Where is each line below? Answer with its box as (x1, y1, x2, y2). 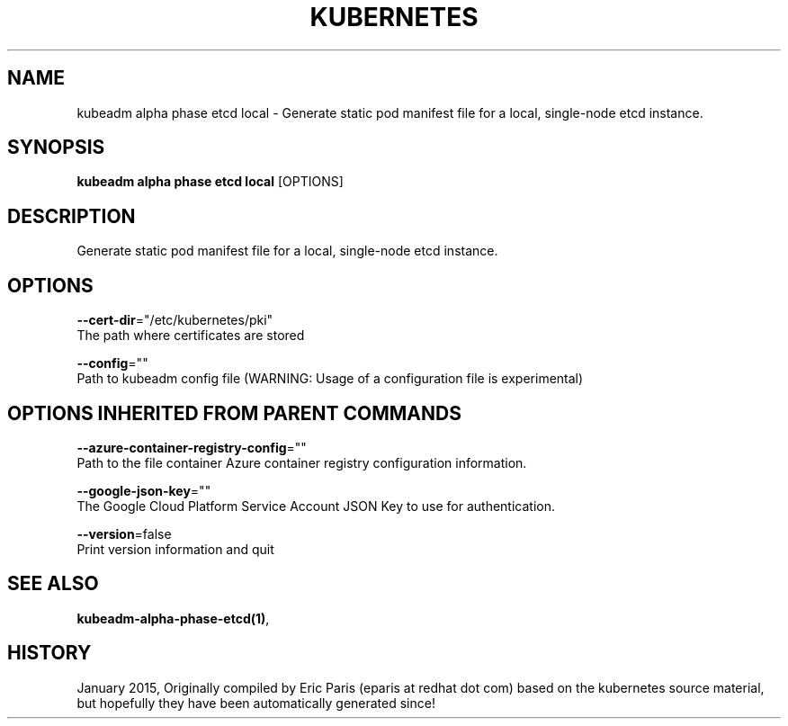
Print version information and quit (76, 541, 274, 557)
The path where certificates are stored (76, 327, 305, 344)
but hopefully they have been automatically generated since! (76, 695, 435, 711)
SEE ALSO (7, 572, 99, 596)
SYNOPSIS (7, 136, 105, 159)
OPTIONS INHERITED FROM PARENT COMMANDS (7, 401, 461, 425)
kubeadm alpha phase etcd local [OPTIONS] (76, 174, 344, 190)
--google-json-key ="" (76, 482, 211, 498)
